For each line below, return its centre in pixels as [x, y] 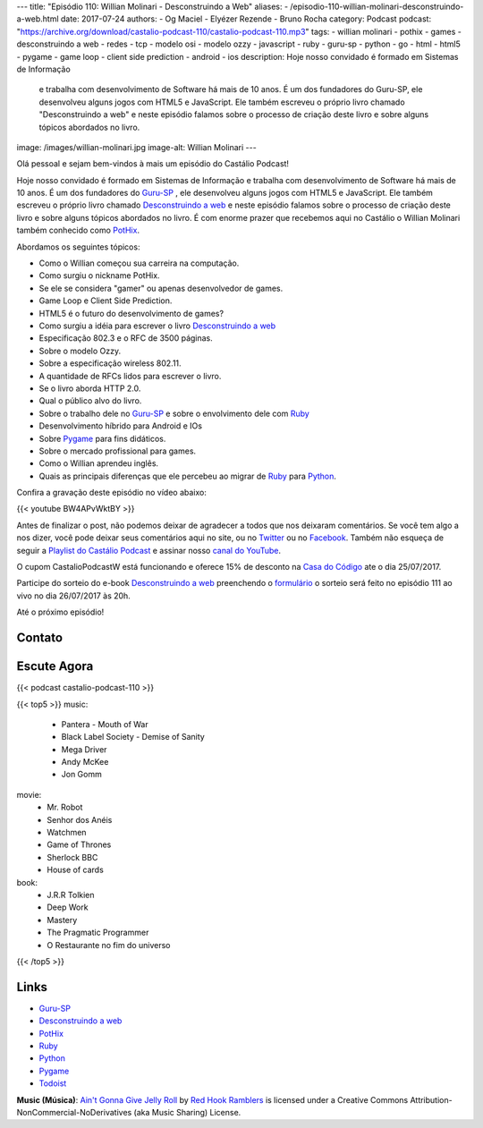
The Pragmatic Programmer [98, 933]
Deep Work [68, 907]
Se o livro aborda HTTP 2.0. [90, 388]
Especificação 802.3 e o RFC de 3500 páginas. [126, 338]
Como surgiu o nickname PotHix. [99, 276]
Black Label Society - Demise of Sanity [133, 737]
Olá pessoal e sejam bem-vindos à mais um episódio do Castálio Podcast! [153, 164]
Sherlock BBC [72, 857]
